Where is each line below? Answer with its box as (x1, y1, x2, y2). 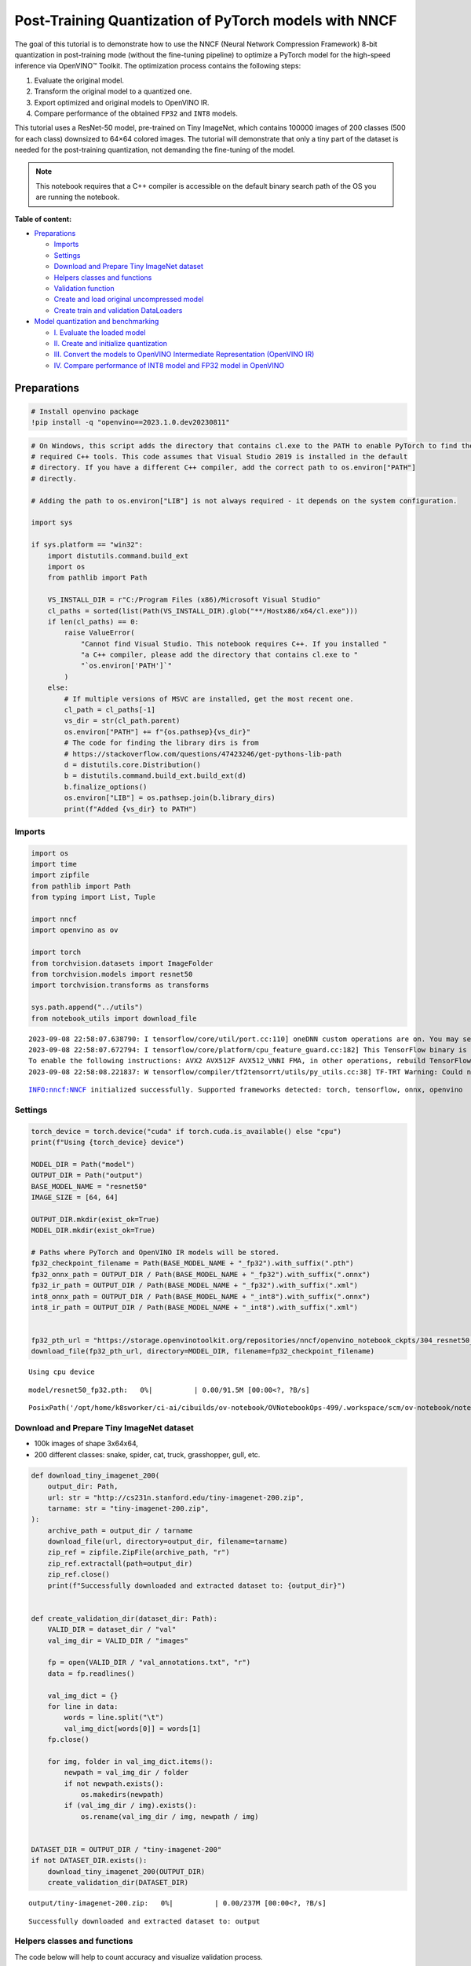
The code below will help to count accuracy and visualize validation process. (14, 1952, 263, 1961)
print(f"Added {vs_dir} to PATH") (64, 804, 197, 813)
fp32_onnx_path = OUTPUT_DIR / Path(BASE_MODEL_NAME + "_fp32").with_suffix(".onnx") (31, 1270, 371, 1279)
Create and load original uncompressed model (53, 295, 204, 304)
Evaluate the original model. (34, 75, 125, 85)
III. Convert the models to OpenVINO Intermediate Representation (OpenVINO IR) (53, 350, 315, 359)
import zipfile (31, 871, 89, 880)
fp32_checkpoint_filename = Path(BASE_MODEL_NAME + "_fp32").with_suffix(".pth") (31, 1259, 355, 1268)
